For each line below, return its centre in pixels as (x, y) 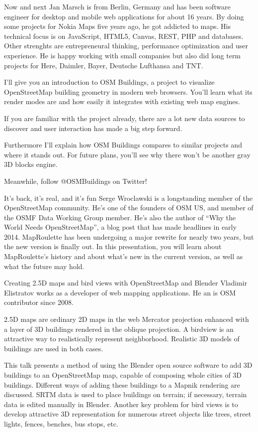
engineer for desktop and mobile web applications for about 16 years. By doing (124, 16)
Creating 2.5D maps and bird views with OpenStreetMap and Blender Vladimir (126, 283)
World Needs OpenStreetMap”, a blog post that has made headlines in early (120, 227)
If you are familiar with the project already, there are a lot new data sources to (125, 118)
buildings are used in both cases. (54, 348)
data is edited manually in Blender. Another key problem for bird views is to (121, 404)
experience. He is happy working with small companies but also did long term (123, 55)
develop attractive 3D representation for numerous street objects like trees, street (128, 414)
